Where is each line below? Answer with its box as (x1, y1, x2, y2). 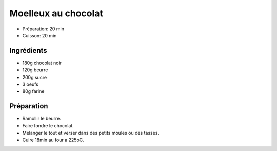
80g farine (22, 88, 45, 95)
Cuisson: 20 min (22, 32, 57, 39)
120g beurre (22, 67, 48, 73)
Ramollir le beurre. (22, 116, 62, 122)
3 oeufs (22, 81, 38, 87)
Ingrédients (9, 46, 47, 55)
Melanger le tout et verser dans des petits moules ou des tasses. (22, 130, 159, 136)
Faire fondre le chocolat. (22, 122, 74, 128)
